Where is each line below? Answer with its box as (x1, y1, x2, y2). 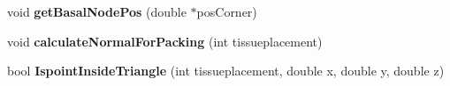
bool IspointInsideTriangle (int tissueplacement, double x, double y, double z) (7, 61, 445, 80)
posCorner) (196, 3, 257, 20)
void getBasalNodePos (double (7, 3, 187, 20)
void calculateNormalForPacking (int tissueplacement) (7, 32, 323, 50)
